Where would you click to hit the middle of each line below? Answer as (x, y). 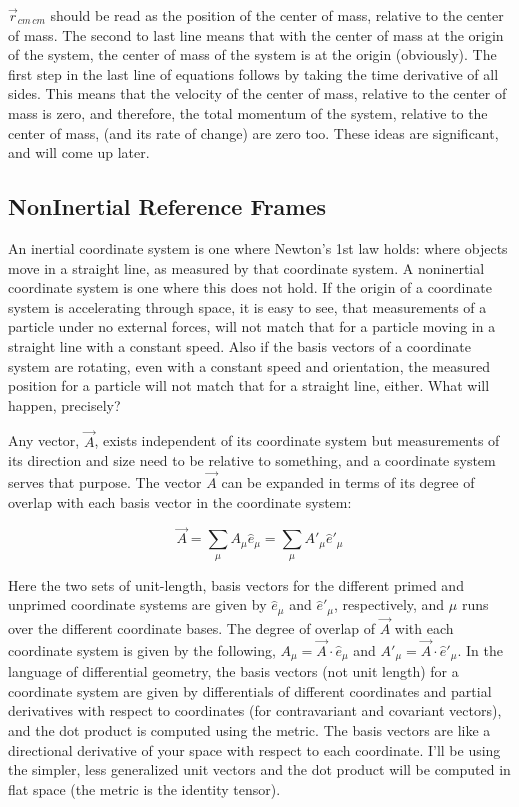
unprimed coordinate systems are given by (137, 604)
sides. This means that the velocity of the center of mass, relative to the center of (257, 93)
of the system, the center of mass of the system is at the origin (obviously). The (252, 54)
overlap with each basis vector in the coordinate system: (180, 501)
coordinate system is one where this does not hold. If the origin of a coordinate (250, 287)
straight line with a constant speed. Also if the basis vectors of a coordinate (240, 345)
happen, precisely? (64, 404)
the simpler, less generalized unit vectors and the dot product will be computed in (259, 769)
